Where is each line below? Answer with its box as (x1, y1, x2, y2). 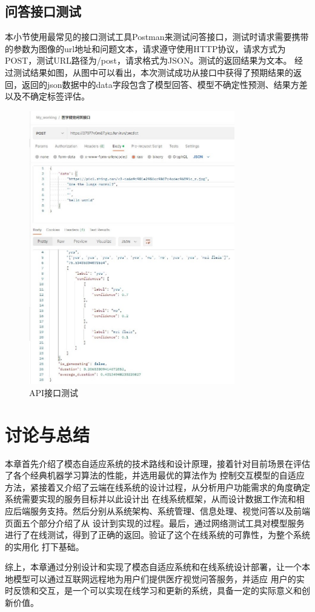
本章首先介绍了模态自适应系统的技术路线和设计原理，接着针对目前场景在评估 (5, 457, 310, 469)
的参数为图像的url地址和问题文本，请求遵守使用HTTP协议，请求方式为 (5, 42, 286, 55)
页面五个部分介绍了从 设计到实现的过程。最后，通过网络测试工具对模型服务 (5, 516, 305, 529)
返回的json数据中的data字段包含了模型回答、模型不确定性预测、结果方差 (21, 78, 308, 90)
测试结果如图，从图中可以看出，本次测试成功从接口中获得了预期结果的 (13, 66, 293, 78)
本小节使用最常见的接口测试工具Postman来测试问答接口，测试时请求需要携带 (5, 30, 309, 43)
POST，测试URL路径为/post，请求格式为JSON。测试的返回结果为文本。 (5, 54, 292, 67)
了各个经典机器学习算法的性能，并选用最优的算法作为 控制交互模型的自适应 (5, 469, 305, 482)
